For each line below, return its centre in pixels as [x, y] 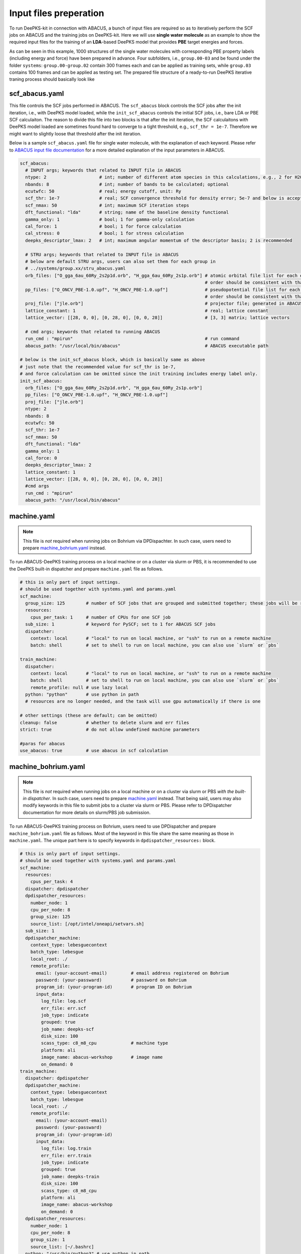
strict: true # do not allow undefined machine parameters [110, 730]
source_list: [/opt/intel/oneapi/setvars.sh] [87, 924]
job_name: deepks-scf [67, 1029]
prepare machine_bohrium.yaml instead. [64, 548]
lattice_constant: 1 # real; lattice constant [147, 310]
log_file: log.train [66, 1148]
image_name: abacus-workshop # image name [102, 1057]
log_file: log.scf [63, 1001]
